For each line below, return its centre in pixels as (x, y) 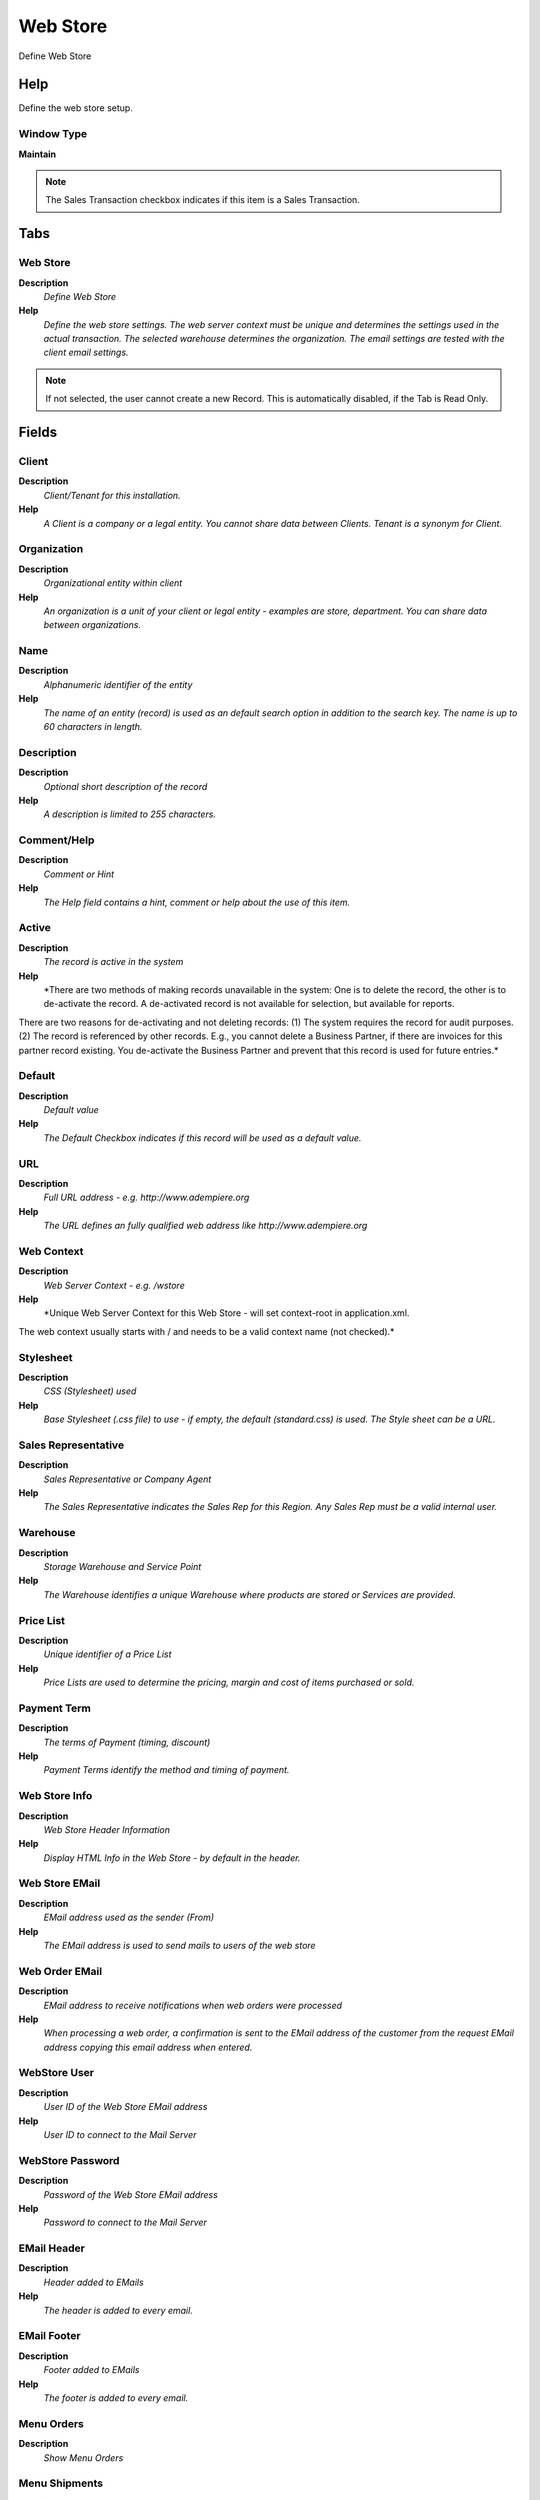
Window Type (53, 134)
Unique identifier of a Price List (107, 1654)
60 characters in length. (93, 726)
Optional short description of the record (125, 786)
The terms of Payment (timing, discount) (127, 1742)
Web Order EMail (60, 1971)
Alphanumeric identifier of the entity (118, 684)
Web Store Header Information (106, 1829)
